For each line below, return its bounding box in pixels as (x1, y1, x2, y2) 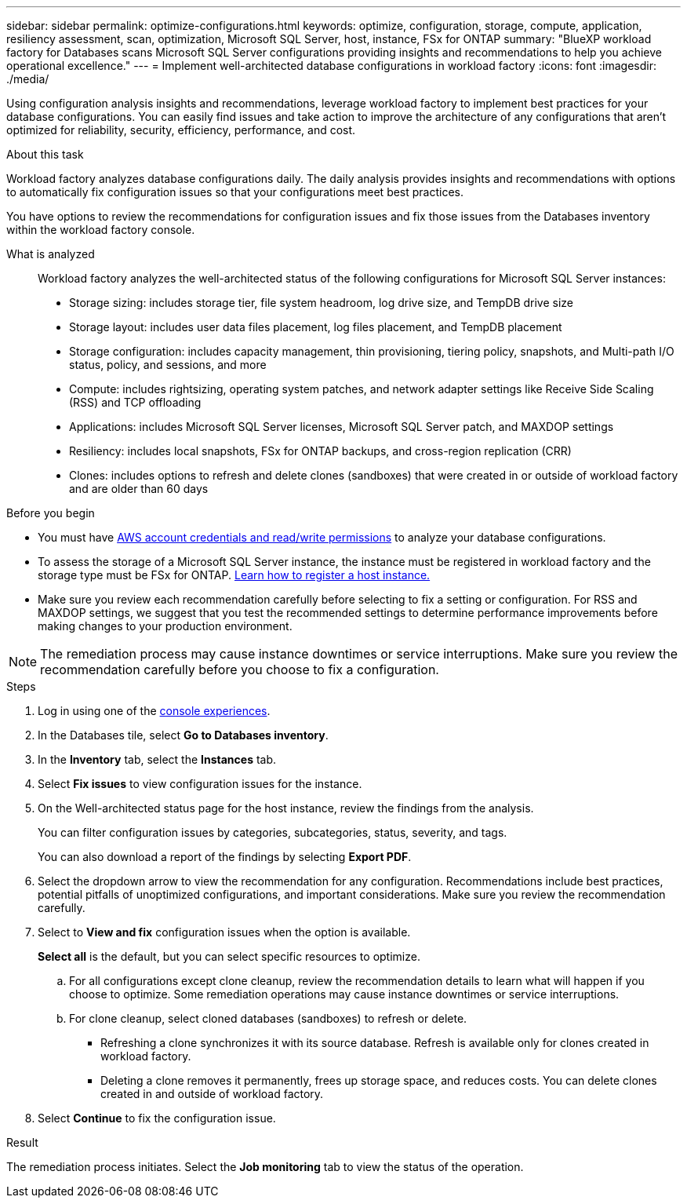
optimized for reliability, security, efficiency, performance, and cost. (6, 123, 356, 137)
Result (6, 1136, 38, 1149)
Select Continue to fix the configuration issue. (38, 1111, 276, 1125)
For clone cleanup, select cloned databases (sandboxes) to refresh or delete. (69, 1012, 467, 1025)
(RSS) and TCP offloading (69, 396, 202, 409)
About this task (6, 148, 84, 161)
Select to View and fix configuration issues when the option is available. (38, 925, 411, 939)
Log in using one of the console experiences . (38, 704, 271, 717)
